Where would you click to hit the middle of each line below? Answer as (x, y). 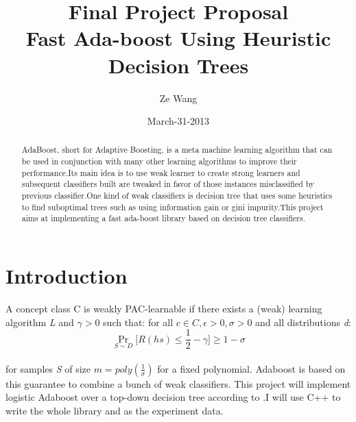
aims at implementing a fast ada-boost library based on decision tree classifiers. (163, 218)
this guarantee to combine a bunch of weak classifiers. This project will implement (178, 383)
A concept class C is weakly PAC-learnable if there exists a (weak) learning (164, 309)
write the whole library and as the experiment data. (115, 411)
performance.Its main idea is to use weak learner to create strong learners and (161, 172)
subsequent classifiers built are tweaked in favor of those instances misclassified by (168, 184)
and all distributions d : (303, 322)
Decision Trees (178, 65)
